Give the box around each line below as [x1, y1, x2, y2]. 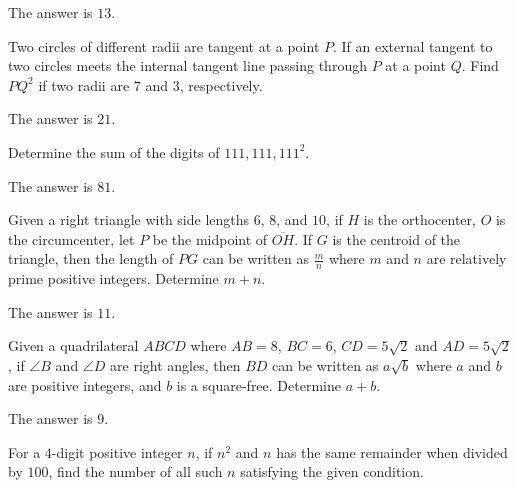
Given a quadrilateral [8, 335, 139, 356]
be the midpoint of [152, 228, 268, 249]
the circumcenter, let [8, 228, 135, 249]
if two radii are [38, 74, 130, 95]
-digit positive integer [51, 441, 183, 462]
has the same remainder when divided [276, 441, 508, 462]
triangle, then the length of [8, 248, 174, 269]
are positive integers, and [8, 374, 162, 395]
